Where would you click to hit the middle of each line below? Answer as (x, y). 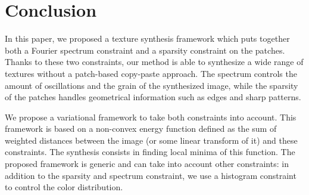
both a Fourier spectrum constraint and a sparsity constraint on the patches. (145, 50)
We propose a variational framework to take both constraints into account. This (151, 117)
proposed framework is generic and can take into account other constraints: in (147, 164)
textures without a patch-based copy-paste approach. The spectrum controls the (151, 73)
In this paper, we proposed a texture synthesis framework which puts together (147, 38)
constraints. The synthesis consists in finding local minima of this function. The (150, 152)
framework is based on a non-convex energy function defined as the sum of (141, 129)
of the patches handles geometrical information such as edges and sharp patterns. (153, 97)
